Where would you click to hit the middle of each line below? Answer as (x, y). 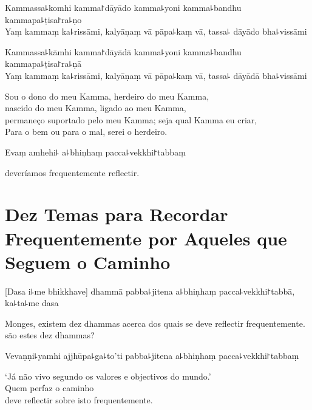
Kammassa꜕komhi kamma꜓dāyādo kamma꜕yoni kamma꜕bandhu (123, 7)
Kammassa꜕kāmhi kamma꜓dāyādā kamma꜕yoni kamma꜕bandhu (123, 51)
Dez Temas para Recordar (117, 214)
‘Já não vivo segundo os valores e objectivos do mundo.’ (108, 376)
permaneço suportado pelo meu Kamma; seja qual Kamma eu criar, (131, 119)
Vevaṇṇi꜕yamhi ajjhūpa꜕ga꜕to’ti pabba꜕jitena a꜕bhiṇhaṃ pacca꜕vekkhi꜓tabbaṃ (152, 355)
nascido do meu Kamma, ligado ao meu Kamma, (96, 108)
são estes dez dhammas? (50, 335)
